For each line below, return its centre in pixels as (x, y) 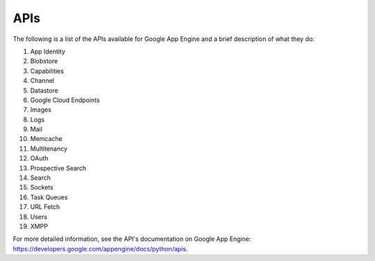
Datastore (44, 90)
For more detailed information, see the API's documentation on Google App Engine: (132, 239)
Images (41, 110)
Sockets (42, 187)
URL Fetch (45, 207)
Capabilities (47, 71)
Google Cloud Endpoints (65, 100)
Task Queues (49, 197)
